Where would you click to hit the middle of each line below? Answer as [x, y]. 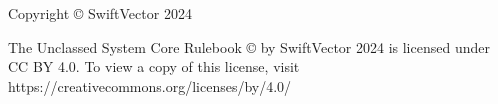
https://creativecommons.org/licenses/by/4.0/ [150, 85]
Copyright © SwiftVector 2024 [100, 13]
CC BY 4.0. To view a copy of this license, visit [154, 66]
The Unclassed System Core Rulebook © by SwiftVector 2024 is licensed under [249, 46]
